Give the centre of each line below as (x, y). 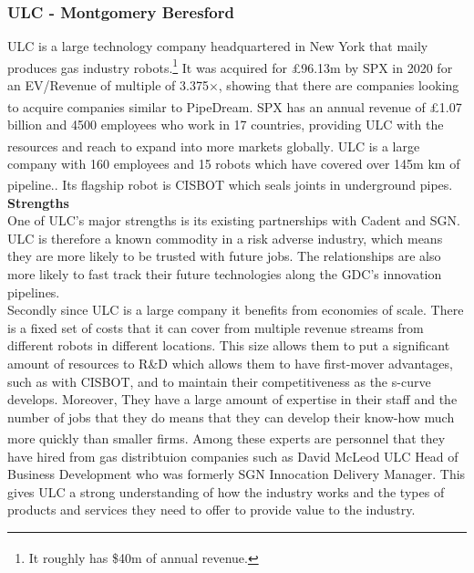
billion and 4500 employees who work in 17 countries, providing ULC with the (226, 124)
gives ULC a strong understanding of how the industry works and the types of (226, 491)
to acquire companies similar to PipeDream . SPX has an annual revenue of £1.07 (235, 106)
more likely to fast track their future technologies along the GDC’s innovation (225, 273)
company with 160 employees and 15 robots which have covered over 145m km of (234, 163)
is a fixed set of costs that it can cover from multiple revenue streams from (216, 327)
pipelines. (34, 292)
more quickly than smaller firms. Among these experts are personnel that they (227, 438)
